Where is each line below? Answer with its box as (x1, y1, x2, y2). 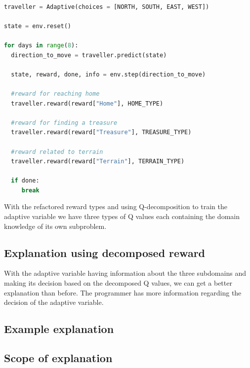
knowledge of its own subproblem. (4, 221, 107, 231)
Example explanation (4, 321, 114, 336)
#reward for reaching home (11, 90, 100, 97)
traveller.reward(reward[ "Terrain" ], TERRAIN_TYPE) (11, 158, 185, 165)
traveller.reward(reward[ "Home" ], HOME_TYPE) (11, 100, 164, 107)
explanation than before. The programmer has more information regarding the (4, 287, 242, 297)
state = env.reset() (4, 22, 72, 30)
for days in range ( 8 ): (4, 41, 79, 49)
